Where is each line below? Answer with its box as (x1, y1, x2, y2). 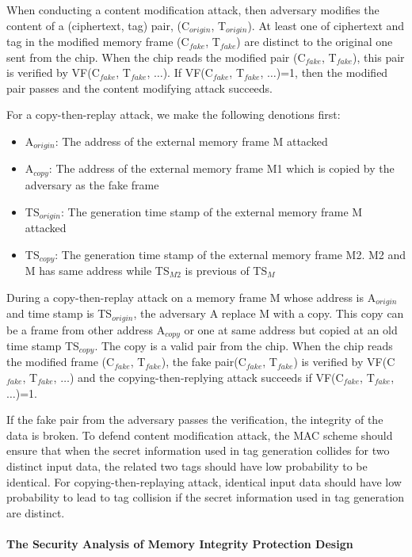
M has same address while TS (25, 262, 170, 279)
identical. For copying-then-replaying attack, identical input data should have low (6, 473, 402, 490)
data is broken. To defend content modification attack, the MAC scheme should (6, 426, 393, 443)
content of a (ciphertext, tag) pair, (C (6, 17, 190, 33)
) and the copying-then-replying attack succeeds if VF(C (69, 369, 344, 386)
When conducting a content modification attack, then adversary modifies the (6, 2, 380, 17)
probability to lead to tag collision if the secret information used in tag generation (6, 489, 405, 505)
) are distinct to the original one (236, 33, 393, 50)
